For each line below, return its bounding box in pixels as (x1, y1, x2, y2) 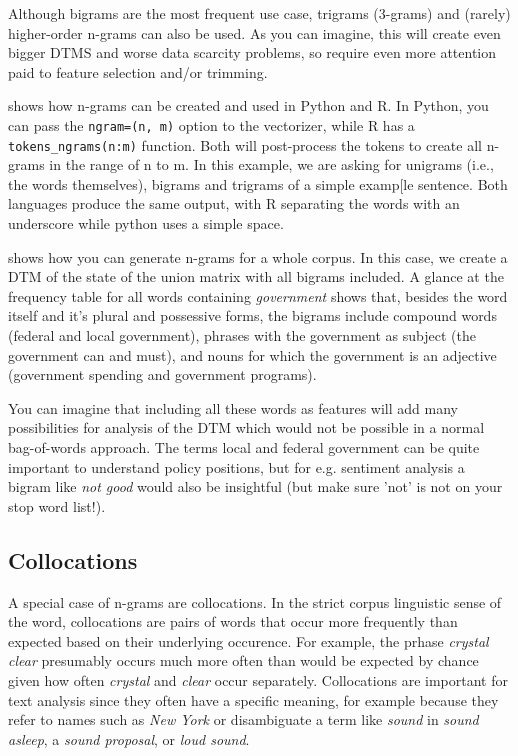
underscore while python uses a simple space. (8, 213, 284, 234)
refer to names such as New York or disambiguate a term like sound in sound (8, 709, 479, 730)
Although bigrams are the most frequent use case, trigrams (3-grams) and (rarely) (8, 3, 511, 23)
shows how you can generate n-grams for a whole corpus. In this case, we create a (8, 246, 508, 267)
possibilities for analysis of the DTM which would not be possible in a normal (8, 417, 485, 438)
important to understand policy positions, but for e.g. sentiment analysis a (8, 456, 465, 477)
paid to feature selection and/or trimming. (8, 61, 268, 82)
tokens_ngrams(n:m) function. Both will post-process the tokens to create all (8, 134, 482, 155)
